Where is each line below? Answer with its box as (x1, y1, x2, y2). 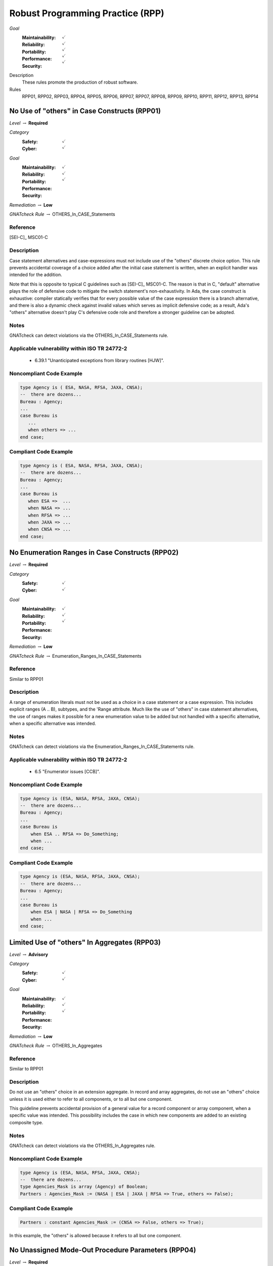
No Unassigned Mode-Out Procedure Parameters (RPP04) (9, 1246, 197, 1254)
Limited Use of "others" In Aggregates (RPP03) (9, 938, 161, 946)
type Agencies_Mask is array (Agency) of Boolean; (20, 1184, 149, 1190)
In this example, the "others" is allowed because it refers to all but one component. (9, 1232, 182, 1238)
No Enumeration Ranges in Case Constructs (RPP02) (9, 548, 179, 557)
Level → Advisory (9, 951, 49, 957)
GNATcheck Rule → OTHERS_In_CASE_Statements (9, 211, 116, 217)
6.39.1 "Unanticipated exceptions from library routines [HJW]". (34, 358, 164, 364)
